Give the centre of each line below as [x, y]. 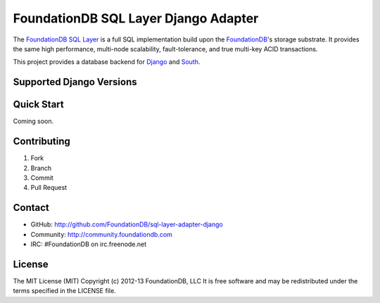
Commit [42, 178]
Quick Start [38, 104]
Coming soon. [33, 121]
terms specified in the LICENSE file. [64, 291]
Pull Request [49, 188]
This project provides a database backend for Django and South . [107, 62]
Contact [31, 208]
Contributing [42, 142]
